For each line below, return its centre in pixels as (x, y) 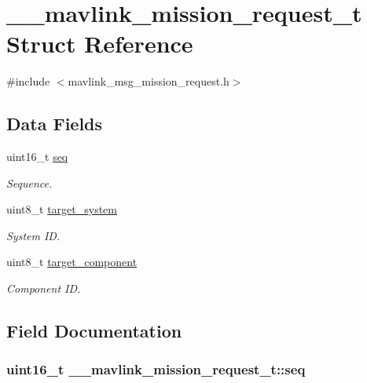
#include (28, 81)
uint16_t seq (37, 157)
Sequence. (29, 182)
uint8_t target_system (62, 209)
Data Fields (55, 124)
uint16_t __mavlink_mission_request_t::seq (156, 369)
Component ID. (44, 288)
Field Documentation (94, 331)
